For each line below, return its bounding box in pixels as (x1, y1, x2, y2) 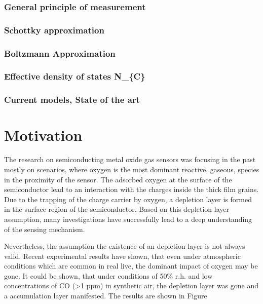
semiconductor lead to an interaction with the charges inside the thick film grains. (4, 184, 259, 195)
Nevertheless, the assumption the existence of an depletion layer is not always (4, 241, 245, 251)
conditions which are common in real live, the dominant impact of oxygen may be (4, 260, 258, 271)
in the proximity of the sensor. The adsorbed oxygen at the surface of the (4, 174, 232, 184)
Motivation (4, 125, 83, 145)
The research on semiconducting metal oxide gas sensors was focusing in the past (4, 154, 256, 165)
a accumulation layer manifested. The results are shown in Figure (4, 290, 207, 301)
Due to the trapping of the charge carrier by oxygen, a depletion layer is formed (4, 194, 252, 204)
